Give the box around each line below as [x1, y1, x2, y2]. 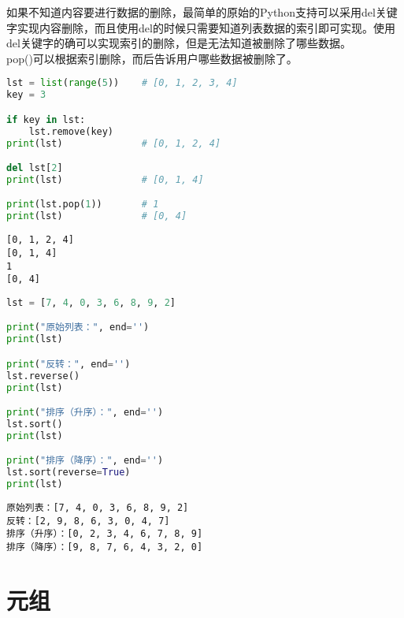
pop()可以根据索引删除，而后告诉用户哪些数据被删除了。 [6, 50, 298, 66]
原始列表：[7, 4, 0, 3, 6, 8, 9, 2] [6, 501, 189, 513]
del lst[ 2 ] [6, 162, 63, 174]
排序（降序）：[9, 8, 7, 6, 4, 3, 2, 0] [6, 541, 203, 553]
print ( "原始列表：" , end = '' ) [6, 322, 150, 333]
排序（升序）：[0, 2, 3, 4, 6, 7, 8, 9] [6, 528, 203, 540]
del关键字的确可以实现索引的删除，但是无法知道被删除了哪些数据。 [6, 35, 351, 51]
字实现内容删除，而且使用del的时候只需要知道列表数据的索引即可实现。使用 [6, 19, 395, 35]
